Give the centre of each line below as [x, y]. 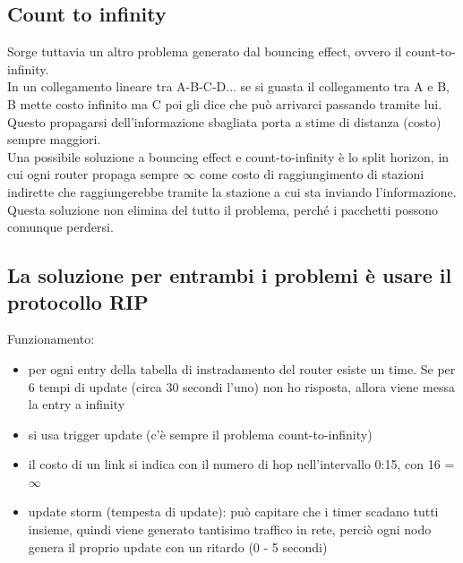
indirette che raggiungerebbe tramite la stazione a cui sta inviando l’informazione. [232, 191]
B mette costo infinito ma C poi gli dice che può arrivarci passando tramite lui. [225, 103]
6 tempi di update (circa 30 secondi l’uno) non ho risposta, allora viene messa [241, 386]
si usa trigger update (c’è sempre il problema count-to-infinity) [200, 434]
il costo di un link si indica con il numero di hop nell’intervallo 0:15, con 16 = [241, 464]
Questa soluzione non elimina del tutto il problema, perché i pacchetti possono [223, 209]
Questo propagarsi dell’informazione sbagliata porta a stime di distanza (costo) [224, 121]
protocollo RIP [78, 301]
